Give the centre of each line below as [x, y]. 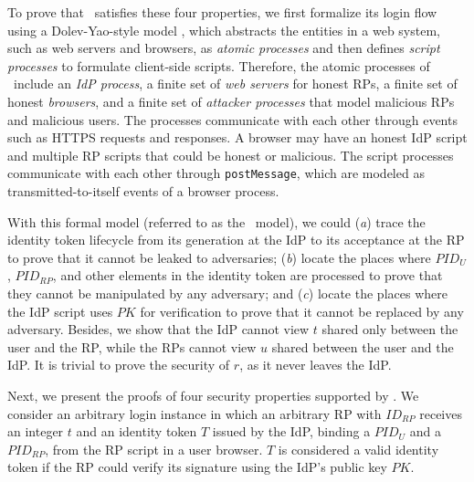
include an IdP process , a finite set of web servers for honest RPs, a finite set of [235, 84]
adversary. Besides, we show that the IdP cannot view [158, 329]
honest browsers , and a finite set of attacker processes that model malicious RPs [231, 101]
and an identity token [137, 431]
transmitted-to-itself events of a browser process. [143, 191]
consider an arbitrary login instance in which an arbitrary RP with [195, 413]
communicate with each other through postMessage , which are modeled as [216, 173]
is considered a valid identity [358, 449]
